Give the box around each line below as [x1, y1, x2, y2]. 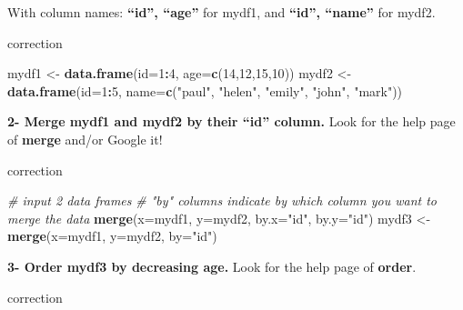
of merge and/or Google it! [7, 129, 163, 148]
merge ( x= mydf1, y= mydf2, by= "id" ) [7, 226, 217, 245]
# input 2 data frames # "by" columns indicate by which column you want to [7, 191, 437, 210]
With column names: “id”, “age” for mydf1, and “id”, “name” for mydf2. [7, 3, 436, 21]
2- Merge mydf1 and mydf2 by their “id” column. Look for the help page [7, 112, 456, 131]
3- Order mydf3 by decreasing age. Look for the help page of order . [7, 256, 417, 275]
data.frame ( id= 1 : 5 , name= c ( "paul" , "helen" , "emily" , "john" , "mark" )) [7, 81, 403, 100]
